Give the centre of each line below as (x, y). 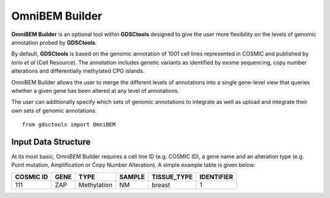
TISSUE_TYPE (172, 177)
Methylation (96, 185)
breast (161, 185)
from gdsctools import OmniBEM (69, 125)
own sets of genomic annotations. (54, 111)
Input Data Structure (51, 141)
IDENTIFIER (216, 177)
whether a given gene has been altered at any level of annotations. (95, 90)
